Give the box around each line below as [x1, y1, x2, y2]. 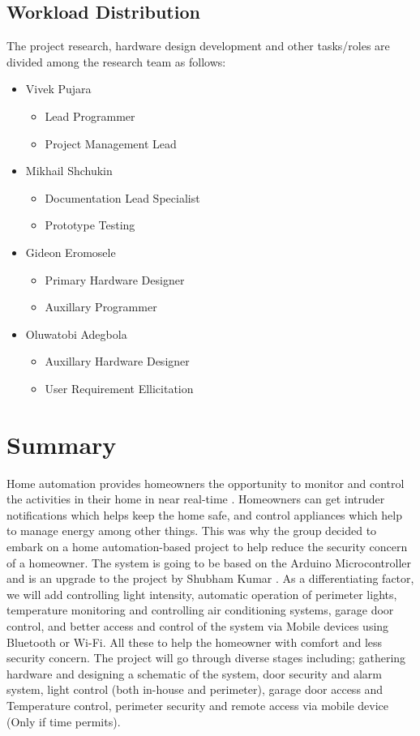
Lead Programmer [45, 107, 135, 124]
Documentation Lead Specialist [45, 189, 200, 206]
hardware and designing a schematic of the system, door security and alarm [6, 665, 382, 682]
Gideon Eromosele [25, 243, 116, 260]
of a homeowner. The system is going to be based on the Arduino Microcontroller [6, 554, 412, 571]
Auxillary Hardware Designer [45, 353, 190, 370]
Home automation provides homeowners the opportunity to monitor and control [6, 474, 405, 491]
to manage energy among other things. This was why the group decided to [6, 522, 377, 539]
